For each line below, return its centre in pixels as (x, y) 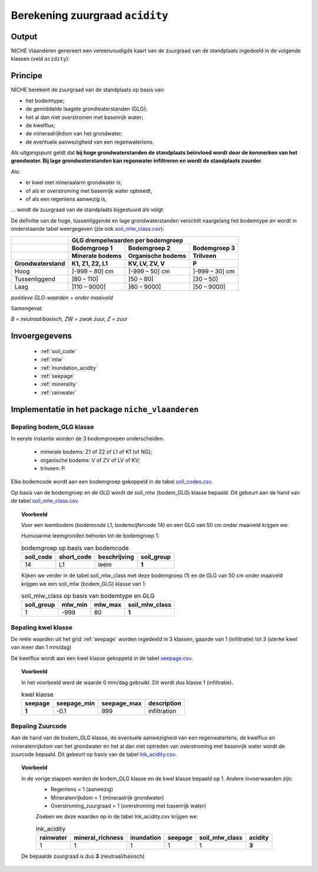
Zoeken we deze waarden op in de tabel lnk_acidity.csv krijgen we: (117, 817)
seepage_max (122, 704)
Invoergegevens (41, 336)
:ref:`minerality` (59, 384)
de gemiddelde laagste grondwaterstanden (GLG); (87, 109)
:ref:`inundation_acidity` (69, 367)
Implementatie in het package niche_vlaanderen (105, 409)
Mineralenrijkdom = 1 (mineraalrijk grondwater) (107, 797)
